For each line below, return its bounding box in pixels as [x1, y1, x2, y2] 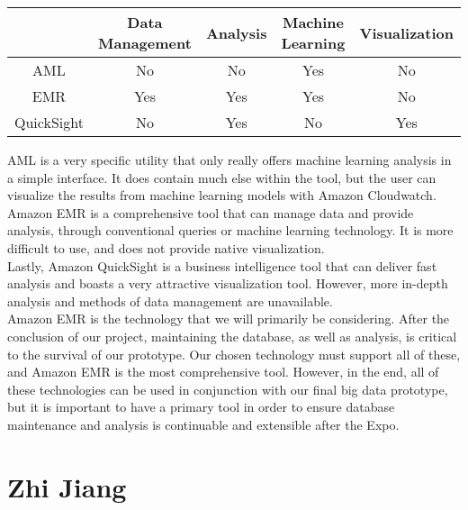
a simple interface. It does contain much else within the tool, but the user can [7, 168, 436, 187]
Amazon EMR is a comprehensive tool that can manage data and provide [7, 203, 414, 222]
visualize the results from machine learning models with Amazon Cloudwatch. [7, 186, 436, 205]
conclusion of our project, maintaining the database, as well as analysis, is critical [7, 326, 457, 345]
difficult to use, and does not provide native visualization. [7, 238, 325, 257]
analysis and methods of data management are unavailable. [7, 291, 333, 310]
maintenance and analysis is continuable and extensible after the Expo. [7, 414, 400, 433]
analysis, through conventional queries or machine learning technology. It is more [7, 221, 454, 240]
